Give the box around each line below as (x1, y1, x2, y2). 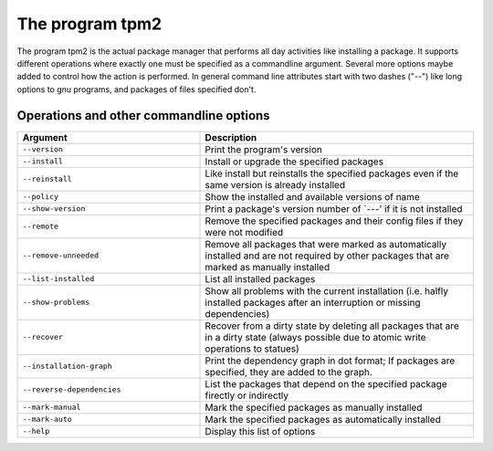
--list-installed (22, 274, 95, 284)
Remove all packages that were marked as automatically (205, 237, 447, 250)
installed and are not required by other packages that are (205, 249, 449, 262)
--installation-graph (22, 362, 113, 372)
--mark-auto (22, 414, 72, 425)
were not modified (205, 225, 284, 238)
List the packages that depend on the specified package (205, 377, 447, 390)
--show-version (22, 204, 86, 214)
